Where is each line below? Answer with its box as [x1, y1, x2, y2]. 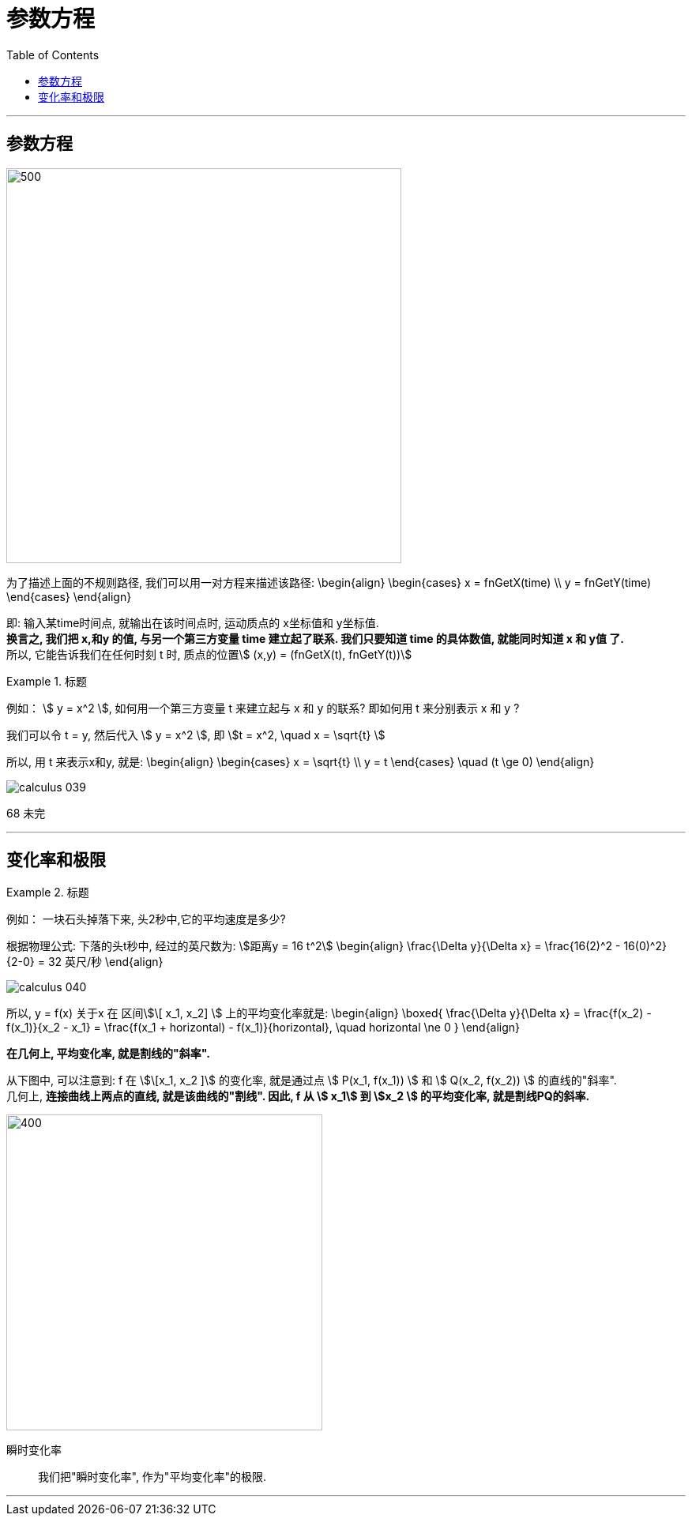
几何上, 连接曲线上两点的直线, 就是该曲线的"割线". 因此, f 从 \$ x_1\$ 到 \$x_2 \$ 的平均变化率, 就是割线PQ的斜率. [6, 1089, 590, 1103]
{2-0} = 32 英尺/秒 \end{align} [6, 955, 164, 969]
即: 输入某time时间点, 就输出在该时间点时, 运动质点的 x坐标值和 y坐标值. [6, 615, 379, 629]
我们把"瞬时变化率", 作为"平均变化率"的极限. [38, 1470, 266, 1484]
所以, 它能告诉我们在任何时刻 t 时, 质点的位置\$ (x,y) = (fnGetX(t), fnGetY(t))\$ [6, 647, 412, 661]
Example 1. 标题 [6, 674, 87, 688]
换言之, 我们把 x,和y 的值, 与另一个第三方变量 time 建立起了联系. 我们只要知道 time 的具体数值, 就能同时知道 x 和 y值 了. [6, 631, 624, 645]
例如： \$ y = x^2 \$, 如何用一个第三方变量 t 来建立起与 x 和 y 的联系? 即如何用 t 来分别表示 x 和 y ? [6, 701, 520, 715]
